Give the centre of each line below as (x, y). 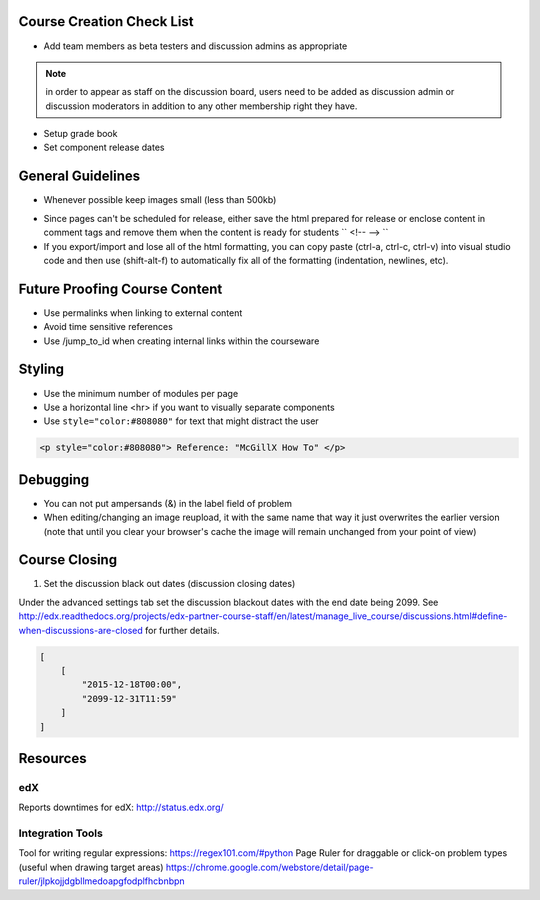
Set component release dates (104, 147)
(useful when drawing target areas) (91, 867)
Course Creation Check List (106, 21)
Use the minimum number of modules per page (141, 393)
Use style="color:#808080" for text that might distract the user (181, 421)
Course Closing (68, 560)
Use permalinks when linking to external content (143, 312)
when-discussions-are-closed (81, 630)
